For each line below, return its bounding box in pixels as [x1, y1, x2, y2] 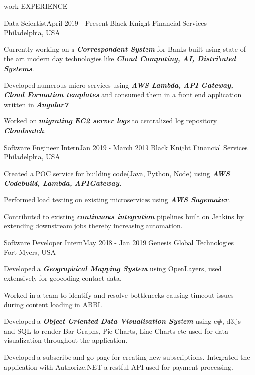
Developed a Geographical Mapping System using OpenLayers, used [4, 263, 222, 273]
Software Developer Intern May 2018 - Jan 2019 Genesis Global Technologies [4, 237, 234, 247]
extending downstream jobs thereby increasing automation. [4, 221, 182, 231]
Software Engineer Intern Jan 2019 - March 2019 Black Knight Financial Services [4, 142, 248, 152]
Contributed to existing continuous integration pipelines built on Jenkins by [4, 211, 244, 221]
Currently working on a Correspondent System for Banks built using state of [4, 43, 246, 54]
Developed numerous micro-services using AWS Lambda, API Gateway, [4, 79, 234, 90]
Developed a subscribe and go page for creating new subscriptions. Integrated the [4, 352, 250, 362]
